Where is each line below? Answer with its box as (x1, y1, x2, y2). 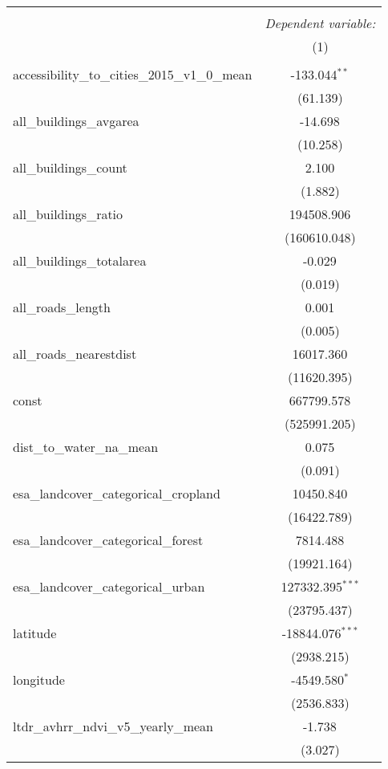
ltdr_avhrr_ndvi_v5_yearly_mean (13, 717, 214, 735)
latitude (13, 624, 57, 642)
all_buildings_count (13, 158, 127, 177)
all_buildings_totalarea (13, 251, 147, 270)
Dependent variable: (265, 14, 376, 32)
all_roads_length (13, 298, 111, 316)
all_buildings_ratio (13, 205, 123, 223)
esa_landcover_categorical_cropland (13, 484, 220, 502)
